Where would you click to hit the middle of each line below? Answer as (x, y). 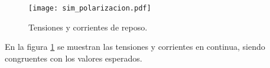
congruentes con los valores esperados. (74, 58)
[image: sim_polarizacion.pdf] (90, 8)
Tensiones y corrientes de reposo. (88, 27)
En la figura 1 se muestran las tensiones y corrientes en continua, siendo (135, 47)
